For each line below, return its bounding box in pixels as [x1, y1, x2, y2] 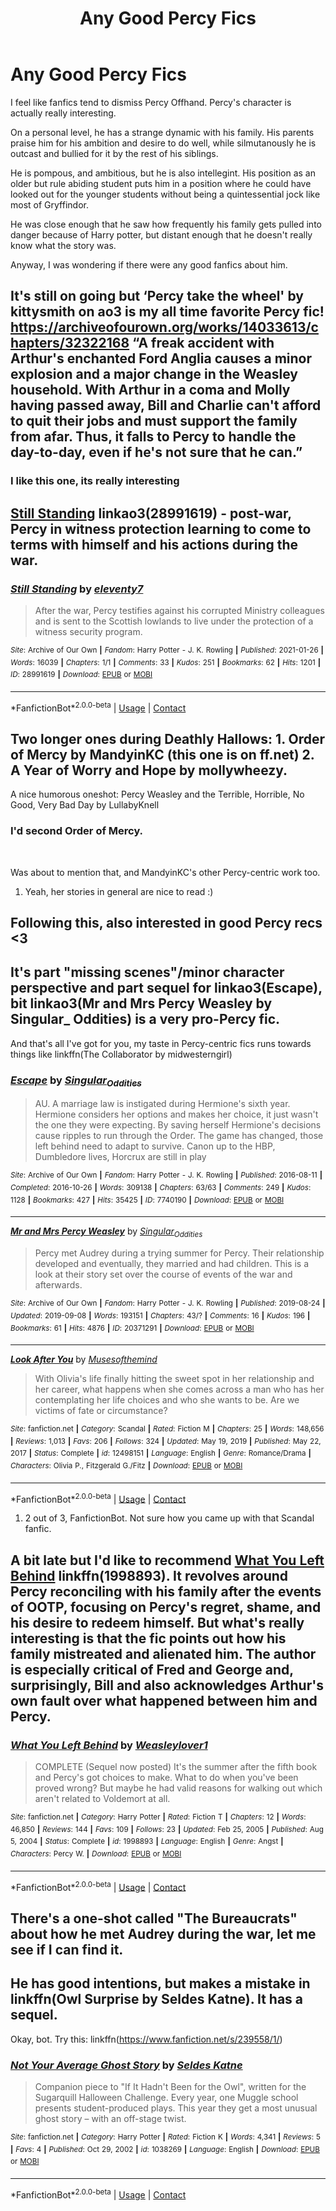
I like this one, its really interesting [10, 474, 180, 488]
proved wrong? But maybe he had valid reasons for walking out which [34, 1782, 323, 1794]
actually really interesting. [10, 107, 117, 119]
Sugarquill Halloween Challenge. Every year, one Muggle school [34, 2091, 299, 2103]
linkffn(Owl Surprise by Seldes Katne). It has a [10, 1991, 304, 2008]
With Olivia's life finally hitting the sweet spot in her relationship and [34, 1373, 315, 1385]
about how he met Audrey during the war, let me [10, 1925, 317, 1942]
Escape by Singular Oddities [10, 1073, 142, 1089]
